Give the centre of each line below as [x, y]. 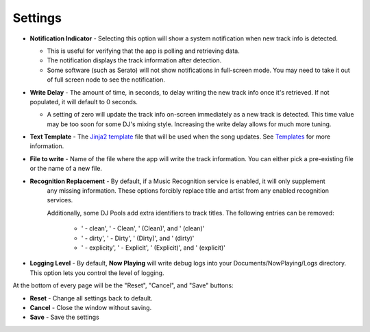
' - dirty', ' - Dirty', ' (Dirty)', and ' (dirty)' [138, 238]
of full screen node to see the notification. [106, 80]
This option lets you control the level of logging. [97, 273]
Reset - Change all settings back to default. [91, 298]
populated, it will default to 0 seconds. [84, 102]
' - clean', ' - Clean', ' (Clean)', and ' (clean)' [143, 228]
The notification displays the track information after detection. [134, 60]
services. [60, 200]
